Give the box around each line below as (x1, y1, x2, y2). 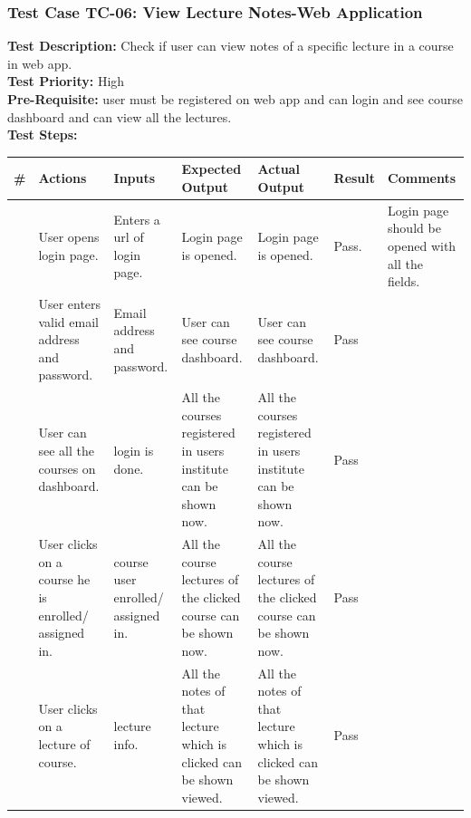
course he (38, 570, 91, 589)
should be (388, 218, 441, 237)
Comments (388, 168, 457, 188)
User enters (38, 294, 101, 313)
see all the (38, 440, 94, 459)
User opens (38, 227, 100, 246)
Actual (257, 159, 300, 178)
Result (333, 168, 376, 188)
